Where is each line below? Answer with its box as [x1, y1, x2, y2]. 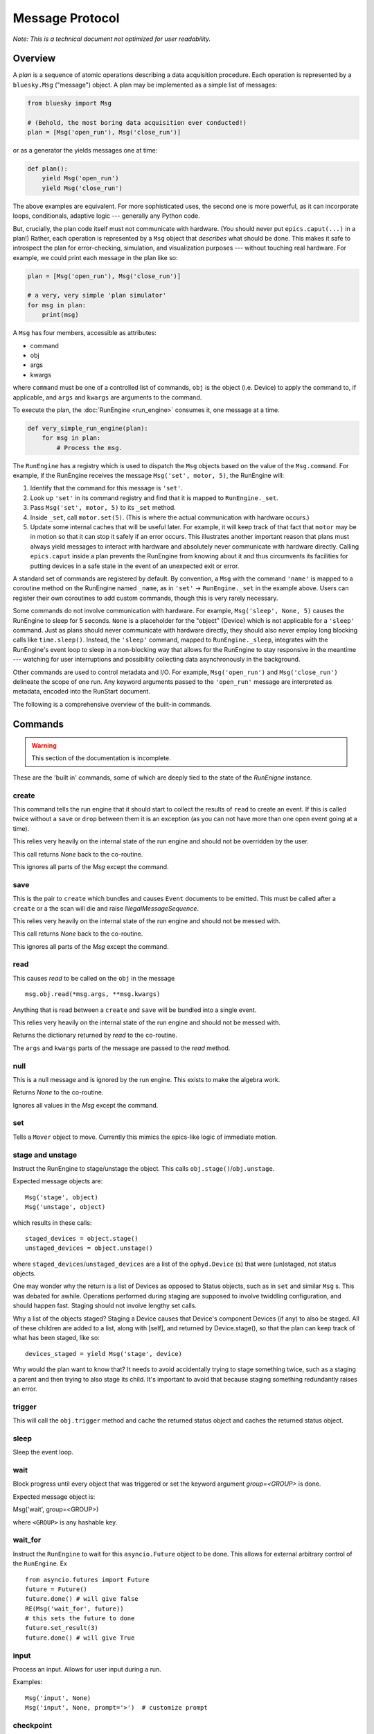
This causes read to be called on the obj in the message [12, 974, 175, 982]
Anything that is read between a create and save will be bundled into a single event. [12, 1006, 257, 1014]
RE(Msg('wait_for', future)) [25, 1604, 124, 1613]
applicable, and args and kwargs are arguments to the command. [12, 393, 202, 402]
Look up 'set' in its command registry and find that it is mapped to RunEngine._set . [30, 493, 278, 502]
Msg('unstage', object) [25, 1203, 106, 1211]
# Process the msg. [56, 444, 123, 452]
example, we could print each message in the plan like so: [12, 253, 178, 261]
